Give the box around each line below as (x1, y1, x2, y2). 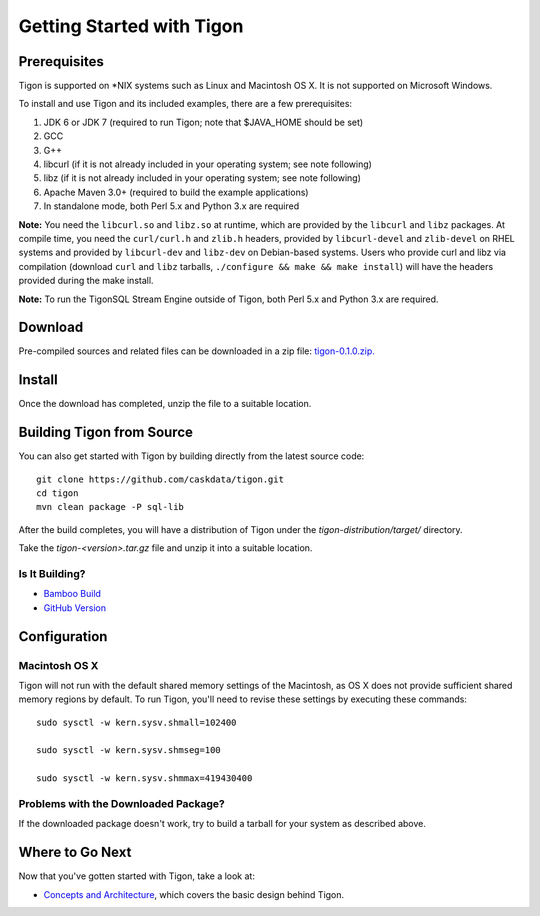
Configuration (18, 628, 108, 645)
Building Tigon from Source (18, 424, 194, 441)
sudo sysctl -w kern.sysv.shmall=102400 (36, 716, 237, 728)
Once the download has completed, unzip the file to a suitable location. (18, 398, 312, 410)
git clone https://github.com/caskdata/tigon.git (36, 473, 285, 485)
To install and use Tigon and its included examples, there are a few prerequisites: (18, 98, 353, 110)
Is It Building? (18, 566, 86, 580)
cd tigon (36, 488, 79, 499)
